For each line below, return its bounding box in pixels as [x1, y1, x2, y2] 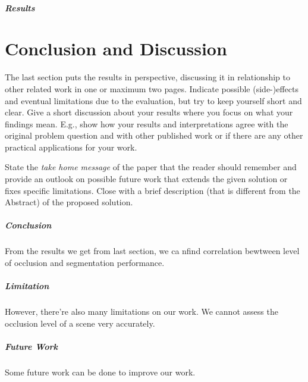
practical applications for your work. [5, 140, 137, 153]
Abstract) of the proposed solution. [5, 196, 133, 208]
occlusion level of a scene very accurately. [5, 317, 155, 329]
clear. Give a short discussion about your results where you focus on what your [5, 106, 293, 118]
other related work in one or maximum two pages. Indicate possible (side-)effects [5, 82, 298, 95]
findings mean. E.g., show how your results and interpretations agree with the [5, 117, 288, 130]
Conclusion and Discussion [5, 36, 227, 61]
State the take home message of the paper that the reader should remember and [5, 161, 297, 173]
